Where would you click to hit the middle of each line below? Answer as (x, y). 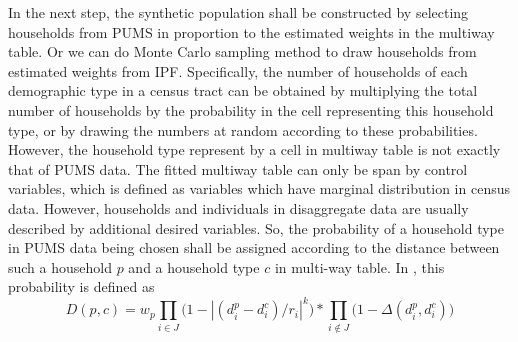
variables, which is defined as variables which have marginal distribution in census (259, 188)
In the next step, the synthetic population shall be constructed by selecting (238, 12)
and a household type (194, 266)
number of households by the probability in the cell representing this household (251, 109)
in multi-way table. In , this (359, 266)
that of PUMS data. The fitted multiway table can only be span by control (238, 168)
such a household (60, 266)
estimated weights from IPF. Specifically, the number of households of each (238, 70)
